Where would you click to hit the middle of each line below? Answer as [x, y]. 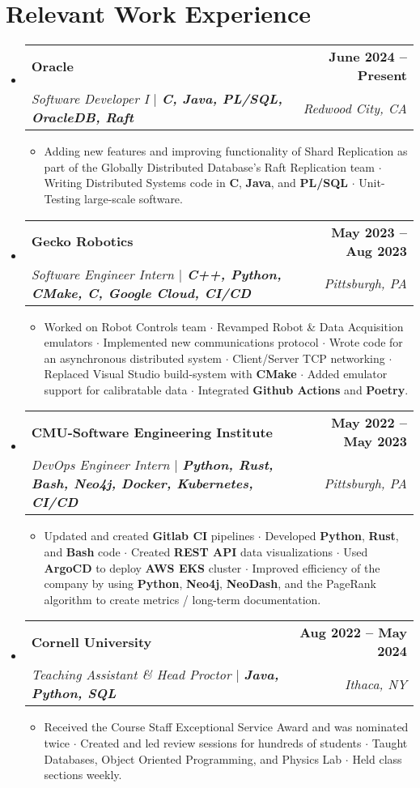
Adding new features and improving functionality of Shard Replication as [226, 151]
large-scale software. [134, 198]
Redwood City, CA [355, 108]
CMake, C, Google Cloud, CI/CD [141, 292]
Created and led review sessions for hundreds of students [221, 743]
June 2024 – [368, 57]
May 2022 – [369, 423]
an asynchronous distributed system [133, 358]
